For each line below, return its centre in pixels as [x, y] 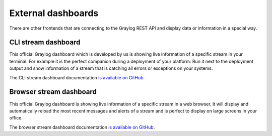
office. [16, 118]
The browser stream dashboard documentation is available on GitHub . [82, 127]
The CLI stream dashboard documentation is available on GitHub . [77, 77]
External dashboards [54, 13]
